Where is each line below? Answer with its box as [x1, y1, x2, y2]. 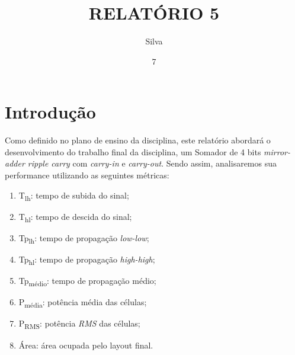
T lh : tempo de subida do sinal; [18, 188, 129, 203]
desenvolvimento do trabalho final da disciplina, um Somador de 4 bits [5, 145, 261, 158]
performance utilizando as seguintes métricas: [5, 169, 169, 181]
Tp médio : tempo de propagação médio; [18, 274, 156, 288]
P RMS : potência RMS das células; [18, 317, 140, 331]
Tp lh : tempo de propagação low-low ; [18, 231, 149, 245]
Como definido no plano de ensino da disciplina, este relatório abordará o [5, 134, 271, 146]
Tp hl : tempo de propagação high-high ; [18, 253, 155, 267]
